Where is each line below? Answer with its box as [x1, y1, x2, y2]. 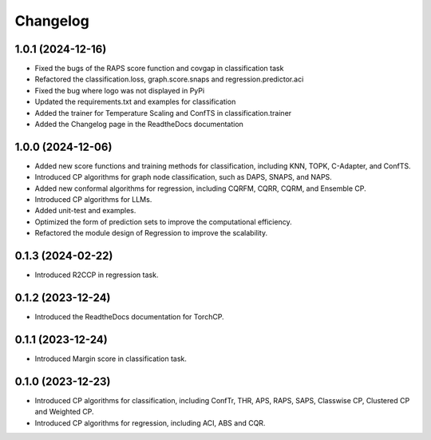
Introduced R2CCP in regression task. [34, 270, 159, 279]
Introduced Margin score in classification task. [34, 354, 187, 363]
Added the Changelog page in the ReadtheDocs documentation [34, 120, 243, 129]
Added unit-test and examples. [34, 206, 136, 216]
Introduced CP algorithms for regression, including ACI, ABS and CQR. [34, 418, 266, 427]
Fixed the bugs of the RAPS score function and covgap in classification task [34, 64, 284, 73]
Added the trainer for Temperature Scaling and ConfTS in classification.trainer [34, 108, 292, 117]
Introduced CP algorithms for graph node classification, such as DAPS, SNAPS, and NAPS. [34, 172, 333, 182]
